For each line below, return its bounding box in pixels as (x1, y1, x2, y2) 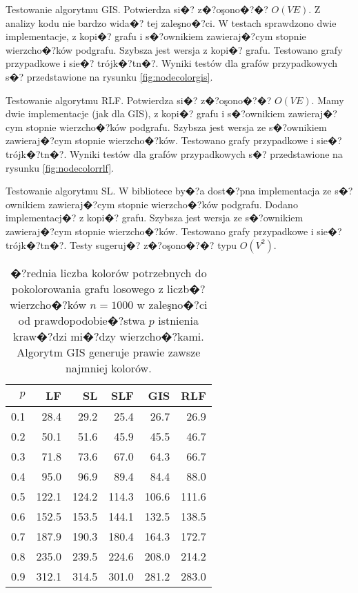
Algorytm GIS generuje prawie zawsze (17, 343, 201, 360)
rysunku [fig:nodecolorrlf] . (6, 160, 115, 174)
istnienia (158, 312, 199, 328)
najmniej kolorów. (66, 359, 152, 376)
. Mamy (311, 92, 344, 107)
